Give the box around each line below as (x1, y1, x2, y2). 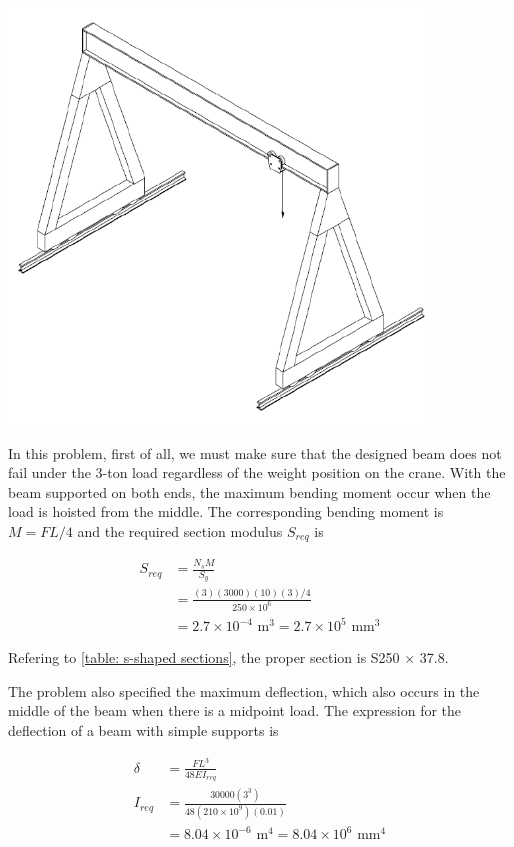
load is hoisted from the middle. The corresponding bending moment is (8, 501, 444, 522)
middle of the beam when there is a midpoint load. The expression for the (8, 700, 462, 721)
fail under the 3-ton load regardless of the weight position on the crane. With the (8, 462, 506, 483)
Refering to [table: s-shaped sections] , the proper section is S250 (8, 647, 400, 668)
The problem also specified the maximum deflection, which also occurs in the (8, 680, 480, 701)
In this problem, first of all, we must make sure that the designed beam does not (8, 442, 502, 463)
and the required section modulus (77, 520, 283, 541)
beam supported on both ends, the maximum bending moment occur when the (8, 481, 491, 502)
